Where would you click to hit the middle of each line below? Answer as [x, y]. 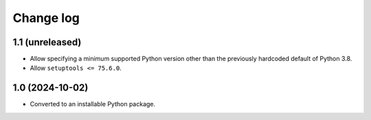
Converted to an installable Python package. [93, 104]
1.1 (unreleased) [47, 42]
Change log [46, 18]
